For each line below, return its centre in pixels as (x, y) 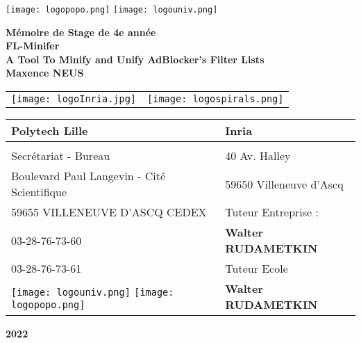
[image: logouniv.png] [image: (93, 292)
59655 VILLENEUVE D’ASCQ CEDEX (109, 212)
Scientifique (39, 192)
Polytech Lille (50, 131)
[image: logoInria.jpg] (74, 99)
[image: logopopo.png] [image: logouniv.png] (112, 10)
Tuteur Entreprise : (272, 212)
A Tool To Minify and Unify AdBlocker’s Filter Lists (135, 59)
